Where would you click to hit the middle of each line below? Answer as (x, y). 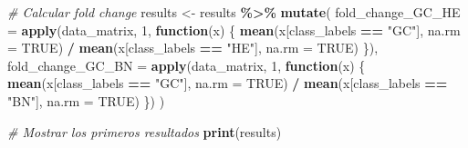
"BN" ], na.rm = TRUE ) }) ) (86, 100)
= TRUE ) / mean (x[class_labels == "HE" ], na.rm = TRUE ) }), (193, 48)
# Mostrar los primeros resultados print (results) (145, 131)
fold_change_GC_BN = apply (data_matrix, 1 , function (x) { (187, 65)
